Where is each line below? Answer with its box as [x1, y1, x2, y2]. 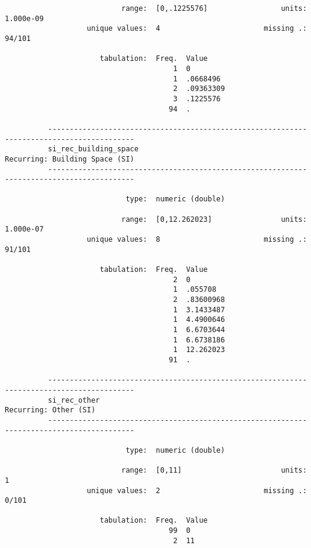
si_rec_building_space [48, 145, 139, 154]
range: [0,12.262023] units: [121, 215, 307, 224]
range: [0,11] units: [121, 466, 307, 475]
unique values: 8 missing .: [87, 235, 307, 244]
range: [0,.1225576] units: [121, 4, 307, 13]
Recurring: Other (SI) [5, 406, 96, 415]
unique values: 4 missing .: [87, 24, 307, 33]
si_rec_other [48, 395, 100, 405]
